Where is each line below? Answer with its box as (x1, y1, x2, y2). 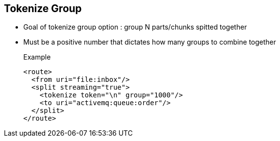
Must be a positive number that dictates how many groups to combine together (23, 38, 276, 47)
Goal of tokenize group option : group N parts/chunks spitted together (23, 23, 247, 31)
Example (23, 53, 51, 62)
